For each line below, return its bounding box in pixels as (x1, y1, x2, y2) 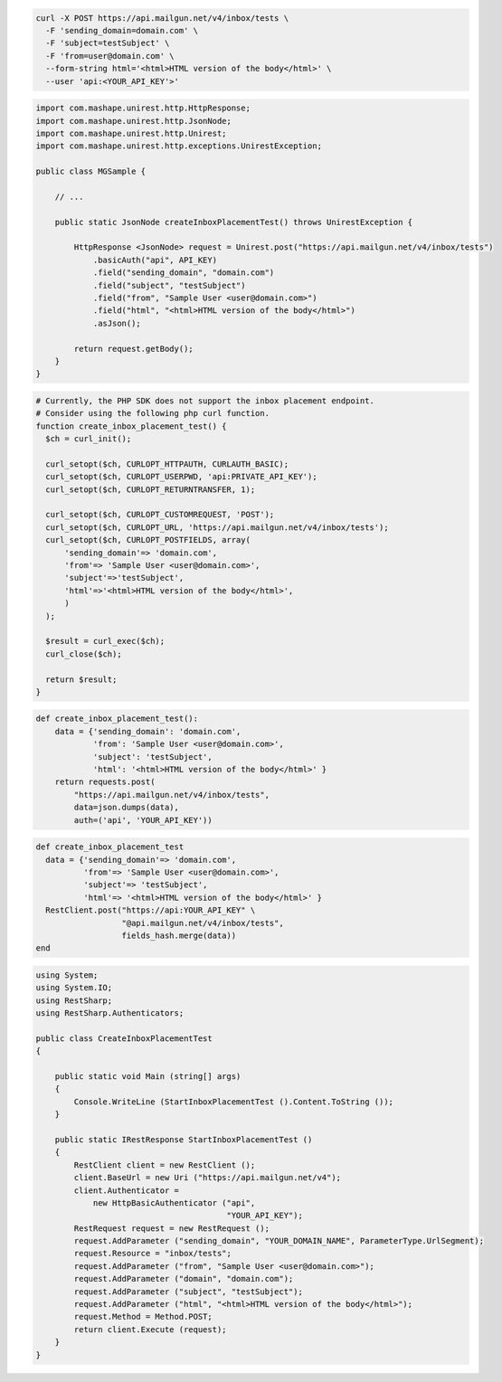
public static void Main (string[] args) (54, 1072, 242, 1081)
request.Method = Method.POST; (73, 1311, 213, 1322)
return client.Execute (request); (73, 1324, 227, 1334)
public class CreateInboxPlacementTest (35, 1033, 213, 1044)
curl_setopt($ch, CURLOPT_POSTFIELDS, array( (45, 535, 251, 545)
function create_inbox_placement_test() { (35, 421, 227, 431)
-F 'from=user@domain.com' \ (45, 51, 175, 61)
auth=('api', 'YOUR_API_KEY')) (73, 815, 213, 825)
